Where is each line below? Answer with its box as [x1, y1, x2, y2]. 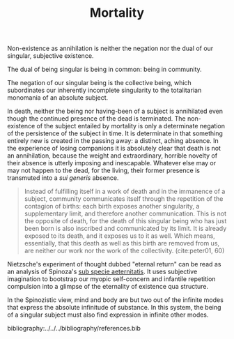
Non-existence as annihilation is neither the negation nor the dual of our [7, 44, 214, 53]
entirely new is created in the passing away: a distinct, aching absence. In [7, 137, 219, 145]
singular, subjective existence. [7, 52, 94, 60]
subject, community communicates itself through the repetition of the [24, 195, 224, 203]
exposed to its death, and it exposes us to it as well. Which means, [24, 232, 216, 240]
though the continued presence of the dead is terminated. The [7, 114, 186, 123]
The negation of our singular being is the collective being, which [7, 79, 192, 87]
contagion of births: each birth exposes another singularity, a [24, 202, 200, 211]
